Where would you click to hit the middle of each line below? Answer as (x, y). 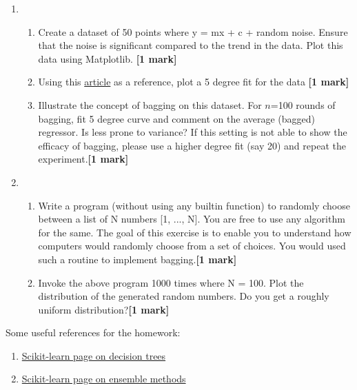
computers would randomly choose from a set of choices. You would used (192, 246)
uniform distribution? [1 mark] (104, 309)
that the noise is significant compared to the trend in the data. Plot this (191, 45)
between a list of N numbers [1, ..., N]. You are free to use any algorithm (192, 219)
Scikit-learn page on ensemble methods (104, 379)
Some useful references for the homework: (93, 332)
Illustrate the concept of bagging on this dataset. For (150, 104)
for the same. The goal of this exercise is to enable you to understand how (195, 232)
